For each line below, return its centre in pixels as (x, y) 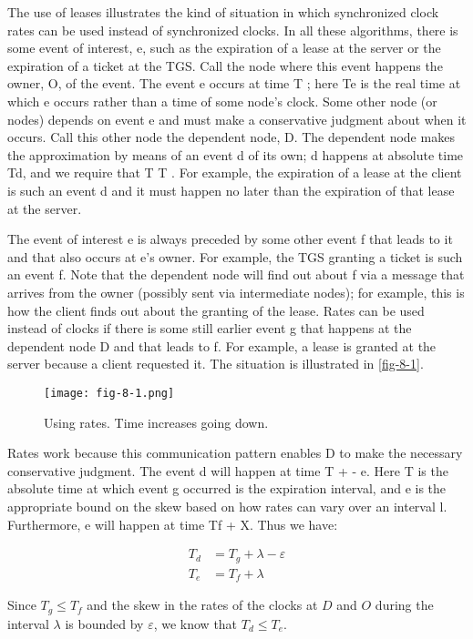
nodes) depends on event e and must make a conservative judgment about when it (237, 119)
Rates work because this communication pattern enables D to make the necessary (235, 453)
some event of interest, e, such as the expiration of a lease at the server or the (224, 48)
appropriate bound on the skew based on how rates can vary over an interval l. (227, 506)
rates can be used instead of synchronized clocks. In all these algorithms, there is (233, 30)
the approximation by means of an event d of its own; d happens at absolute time (236, 154)
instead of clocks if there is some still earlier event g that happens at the (210, 328)
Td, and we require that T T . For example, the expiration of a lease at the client (235, 172)
